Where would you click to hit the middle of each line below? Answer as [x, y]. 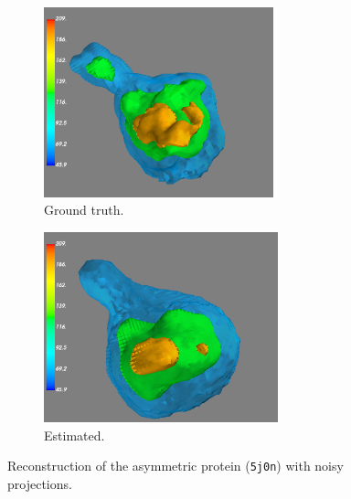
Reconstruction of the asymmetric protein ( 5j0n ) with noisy [175, 466]
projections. [40, 483]
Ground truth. [84, 210]
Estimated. [74, 435]
